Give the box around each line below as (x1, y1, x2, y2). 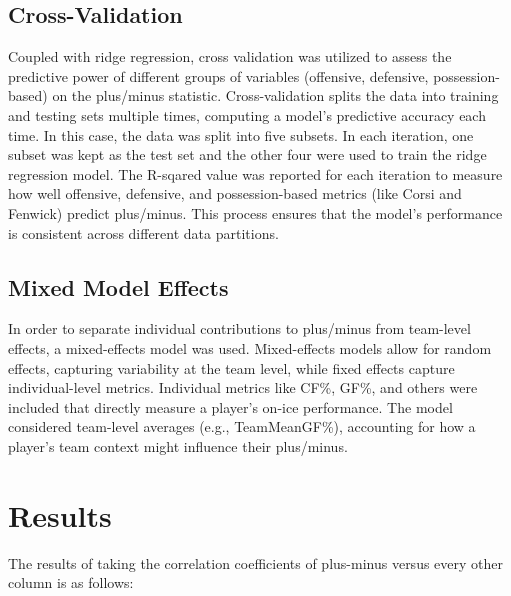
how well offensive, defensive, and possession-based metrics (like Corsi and (8, 183, 462, 204)
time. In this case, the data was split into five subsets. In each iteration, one (8, 124, 474, 145)
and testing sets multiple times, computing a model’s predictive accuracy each (8, 104, 486, 125)
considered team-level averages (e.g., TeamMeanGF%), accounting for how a (8, 416, 476, 437)
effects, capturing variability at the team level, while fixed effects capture (8, 357, 455, 378)
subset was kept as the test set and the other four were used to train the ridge (8, 144, 487, 165)
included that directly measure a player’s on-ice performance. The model (8, 396, 453, 417)
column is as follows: (8, 572, 134, 593)
